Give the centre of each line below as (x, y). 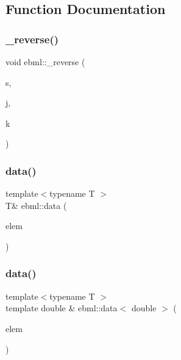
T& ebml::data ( (36, 205)
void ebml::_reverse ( (45, 62)
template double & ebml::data (62, 308)
